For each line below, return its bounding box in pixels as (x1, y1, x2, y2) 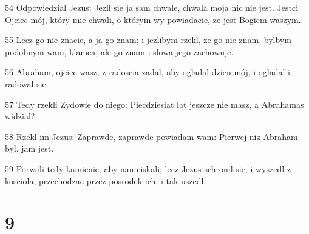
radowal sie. (5, 77, 49, 90)
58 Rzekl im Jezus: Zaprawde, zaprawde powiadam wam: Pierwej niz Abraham (5, 130, 298, 142)
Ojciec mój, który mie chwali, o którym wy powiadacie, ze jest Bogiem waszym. (5, 13, 301, 25)
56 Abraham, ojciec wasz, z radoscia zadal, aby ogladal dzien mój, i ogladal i (5, 65, 290, 78)
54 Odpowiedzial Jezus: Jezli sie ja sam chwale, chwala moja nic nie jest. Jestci (5, 1, 299, 13)
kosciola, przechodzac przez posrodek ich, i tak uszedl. (5, 174, 206, 187)
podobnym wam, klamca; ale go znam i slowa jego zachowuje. (5, 45, 234, 58)
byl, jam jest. (5, 142, 54, 155)
